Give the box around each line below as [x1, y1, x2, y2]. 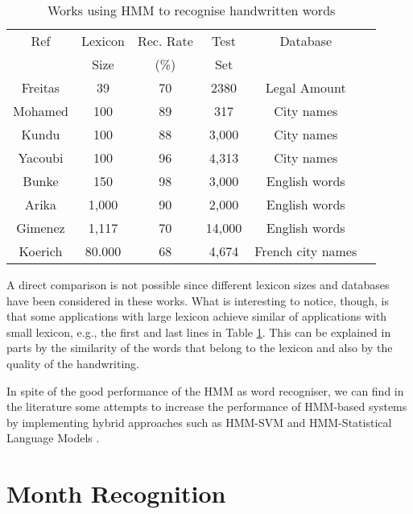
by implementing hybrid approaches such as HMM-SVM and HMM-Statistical [6, 413, 392, 430]
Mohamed [13, 102, 68, 120]
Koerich [19, 242, 63, 260]
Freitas [21, 78, 60, 97]
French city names [254, 242, 357, 260]
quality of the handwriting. [6, 354, 139, 371]
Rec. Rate [137, 31, 193, 50]
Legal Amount [265, 78, 346, 97]
